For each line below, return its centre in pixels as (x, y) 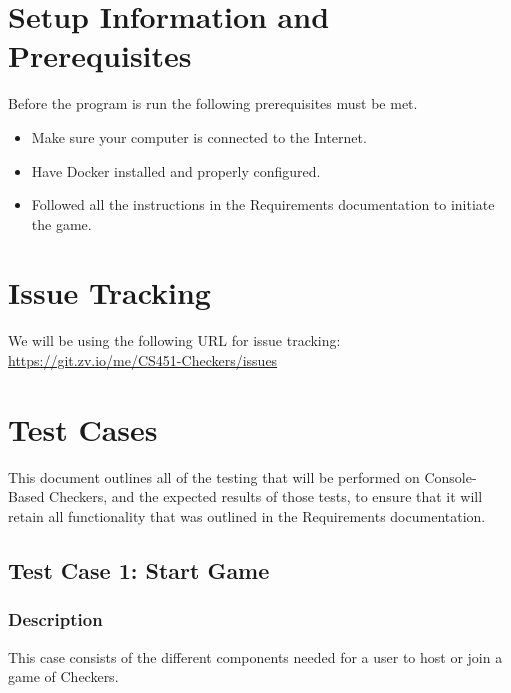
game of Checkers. (63, 676)
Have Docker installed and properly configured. (176, 170)
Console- (450, 476)
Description (55, 619)
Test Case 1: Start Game (139, 569)
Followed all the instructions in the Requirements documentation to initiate (263, 204)
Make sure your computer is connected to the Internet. (199, 136)
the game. (61, 223)
